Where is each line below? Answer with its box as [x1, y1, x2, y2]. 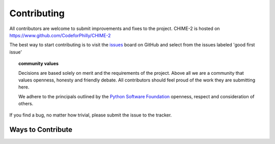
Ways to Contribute [9, 125, 72, 134]
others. [18, 101, 34, 107]
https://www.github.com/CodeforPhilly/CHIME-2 [9, 32, 111, 38]
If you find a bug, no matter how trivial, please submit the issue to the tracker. [9, 112, 172, 118]
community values [18, 61, 59, 67]
